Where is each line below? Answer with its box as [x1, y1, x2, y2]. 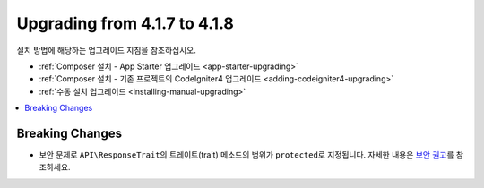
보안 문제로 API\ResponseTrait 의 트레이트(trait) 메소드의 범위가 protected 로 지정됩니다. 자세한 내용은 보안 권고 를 [39, 150, 454, 160]
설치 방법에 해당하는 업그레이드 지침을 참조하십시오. [16, 45, 196, 56]
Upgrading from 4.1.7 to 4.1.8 [16, 13, 235, 33]
